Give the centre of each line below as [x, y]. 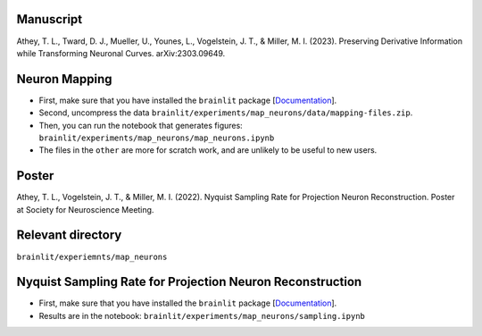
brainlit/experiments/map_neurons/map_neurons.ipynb [157, 138]
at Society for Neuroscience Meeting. [85, 209]
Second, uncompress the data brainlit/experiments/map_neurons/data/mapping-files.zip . [226, 113]
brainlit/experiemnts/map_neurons [92, 256]
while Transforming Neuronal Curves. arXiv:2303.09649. [121, 53]
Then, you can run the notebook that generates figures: [141, 125]
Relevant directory [69, 235]
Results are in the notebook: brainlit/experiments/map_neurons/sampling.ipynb [202, 315]
